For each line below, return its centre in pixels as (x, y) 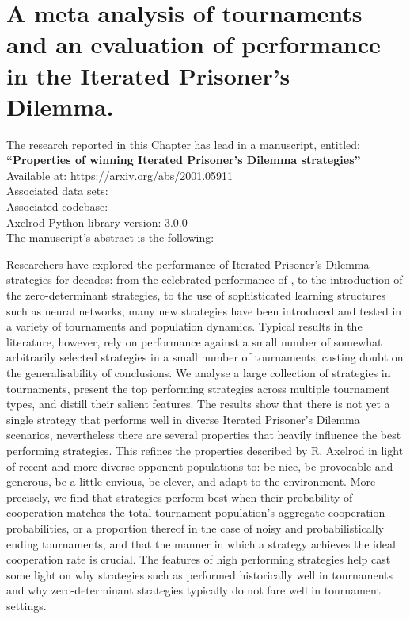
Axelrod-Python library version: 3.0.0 (97, 222)
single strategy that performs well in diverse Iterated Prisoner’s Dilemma (183, 419)
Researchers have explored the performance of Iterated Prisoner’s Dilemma (188, 264)
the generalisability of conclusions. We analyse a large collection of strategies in (199, 373)
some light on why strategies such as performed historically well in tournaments (199, 574)
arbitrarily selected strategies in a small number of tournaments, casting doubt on (205, 357)
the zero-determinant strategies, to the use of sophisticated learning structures (196, 295)
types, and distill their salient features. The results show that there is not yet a (198, 404)
